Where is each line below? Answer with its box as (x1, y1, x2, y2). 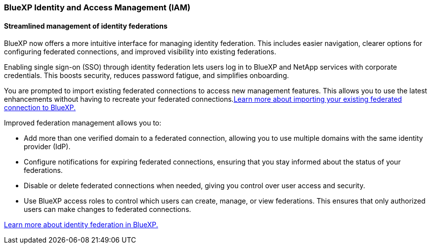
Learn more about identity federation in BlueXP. (4, 220, 158, 229)
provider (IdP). (24, 142, 71, 151)
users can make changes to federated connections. (24, 205, 191, 214)
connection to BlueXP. (4, 103, 76, 112)
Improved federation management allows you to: (4, 119, 162, 127)
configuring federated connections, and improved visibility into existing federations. (4, 47, 276, 56)
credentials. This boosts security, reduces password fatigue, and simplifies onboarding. (4, 71, 289, 80)
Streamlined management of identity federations (4, 21, 168, 30)
